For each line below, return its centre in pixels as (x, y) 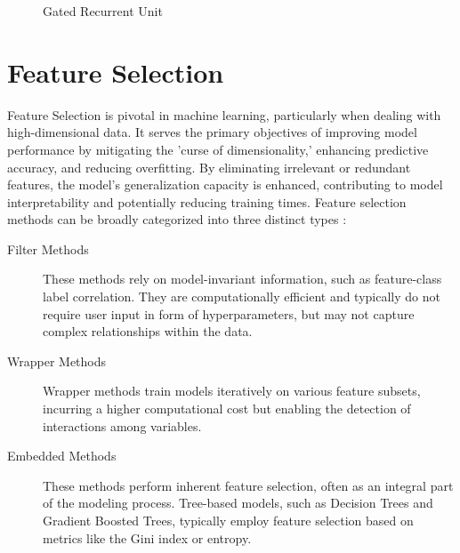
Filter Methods (48, 248)
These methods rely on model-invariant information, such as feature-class (242, 279)
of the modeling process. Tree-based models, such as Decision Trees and (238, 503)
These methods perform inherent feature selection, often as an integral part (248, 485)
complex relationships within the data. (148, 331)
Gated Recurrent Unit (103, 11)
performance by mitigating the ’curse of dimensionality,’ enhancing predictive (218, 149)
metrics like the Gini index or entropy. (147, 537)
